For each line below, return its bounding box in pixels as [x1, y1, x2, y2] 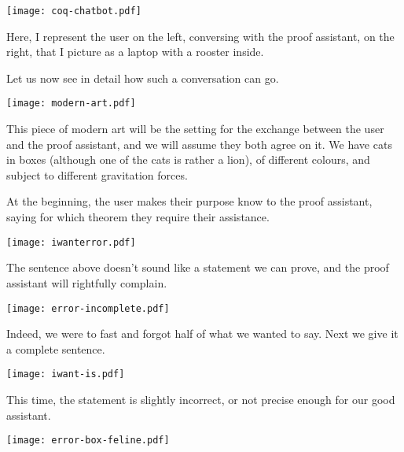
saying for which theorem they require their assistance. [6, 209, 270, 225]
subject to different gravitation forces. [6, 166, 188, 183]
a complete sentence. [6, 340, 105, 357]
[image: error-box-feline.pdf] [6, 435, 170, 446]
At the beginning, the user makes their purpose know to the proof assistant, [6, 193, 373, 209]
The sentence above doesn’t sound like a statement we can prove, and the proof [6, 259, 389, 276]
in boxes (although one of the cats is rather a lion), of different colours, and [6, 151, 370, 168]
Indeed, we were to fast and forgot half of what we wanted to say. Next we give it [6, 325, 398, 342]
